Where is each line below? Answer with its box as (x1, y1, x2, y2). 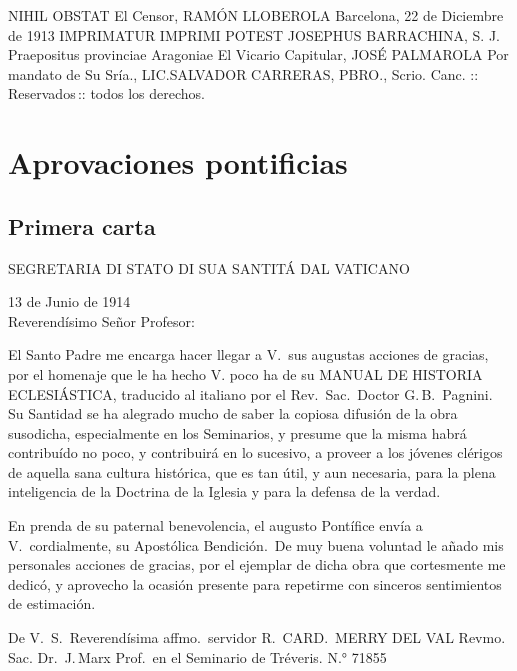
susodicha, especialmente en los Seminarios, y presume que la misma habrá (8, 422, 467, 443)
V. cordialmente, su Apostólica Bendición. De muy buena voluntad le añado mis (8, 534, 504, 555)
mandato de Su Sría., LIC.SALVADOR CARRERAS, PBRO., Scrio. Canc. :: (8, 63, 479, 84)
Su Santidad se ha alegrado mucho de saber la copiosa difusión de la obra (8, 403, 458, 424)
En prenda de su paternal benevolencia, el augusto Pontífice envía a (8, 515, 423, 536)
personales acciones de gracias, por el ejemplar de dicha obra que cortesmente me (8, 554, 506, 575)
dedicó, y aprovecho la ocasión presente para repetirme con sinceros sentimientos (8, 573, 502, 594)
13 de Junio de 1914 (8, 291, 131, 312)
